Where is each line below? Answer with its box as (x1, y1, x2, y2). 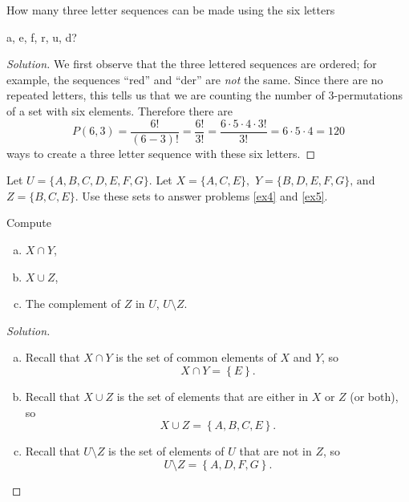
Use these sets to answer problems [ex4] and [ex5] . (82, 187, 328, 204)
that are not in (239, 443, 312, 459)
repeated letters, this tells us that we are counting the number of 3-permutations (6, 87, 403, 103)
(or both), (350, 387, 399, 404)
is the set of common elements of (115, 349, 277, 366)
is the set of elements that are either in (116, 387, 308, 404)
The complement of (25, 295, 120, 312)
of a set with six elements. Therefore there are (6, 102, 233, 119)
